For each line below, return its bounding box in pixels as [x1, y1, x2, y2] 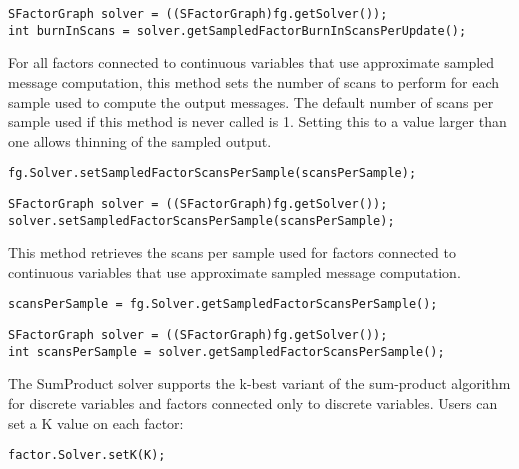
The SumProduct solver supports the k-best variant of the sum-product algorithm [8, 373, 511, 394]
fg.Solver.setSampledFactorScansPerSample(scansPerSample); [8, 166, 417, 181]
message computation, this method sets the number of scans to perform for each [8, 71, 500, 92]
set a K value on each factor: [8, 412, 184, 433]
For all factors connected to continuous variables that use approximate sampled [8, 52, 495, 73]
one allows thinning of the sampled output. [8, 130, 272, 151]
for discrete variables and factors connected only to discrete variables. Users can [8, 393, 498, 413]
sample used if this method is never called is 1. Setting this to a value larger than [8, 111, 507, 132]
